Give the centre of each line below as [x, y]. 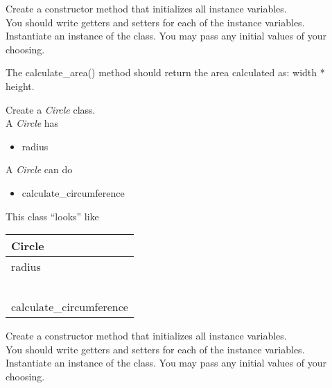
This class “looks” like [52, 216]
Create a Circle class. [51, 109]
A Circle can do [39, 169]
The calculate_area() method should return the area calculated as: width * [165, 72]
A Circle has [32, 123]
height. [20, 86]
